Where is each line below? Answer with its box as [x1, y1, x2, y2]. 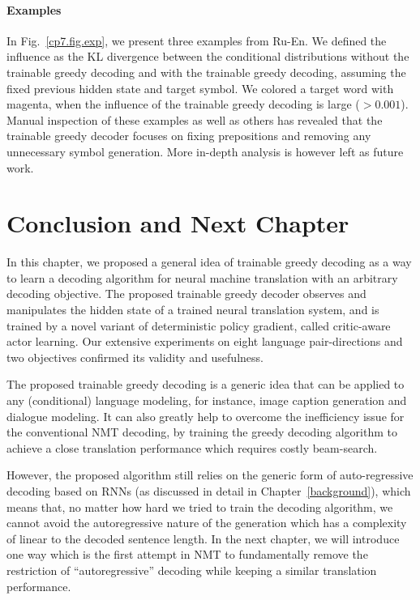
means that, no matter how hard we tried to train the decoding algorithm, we [6, 498, 393, 515]
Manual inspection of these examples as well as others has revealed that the [6, 111, 383, 128]
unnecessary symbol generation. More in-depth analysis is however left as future [6, 143, 404, 160]
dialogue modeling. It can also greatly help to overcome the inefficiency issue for [6, 407, 405, 424]
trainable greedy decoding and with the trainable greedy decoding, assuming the [6, 63, 406, 80]
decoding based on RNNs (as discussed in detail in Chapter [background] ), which [6, 482, 411, 499]
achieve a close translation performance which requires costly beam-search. [6, 439, 378, 456]
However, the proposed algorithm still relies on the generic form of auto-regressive [6, 466, 414, 483]
